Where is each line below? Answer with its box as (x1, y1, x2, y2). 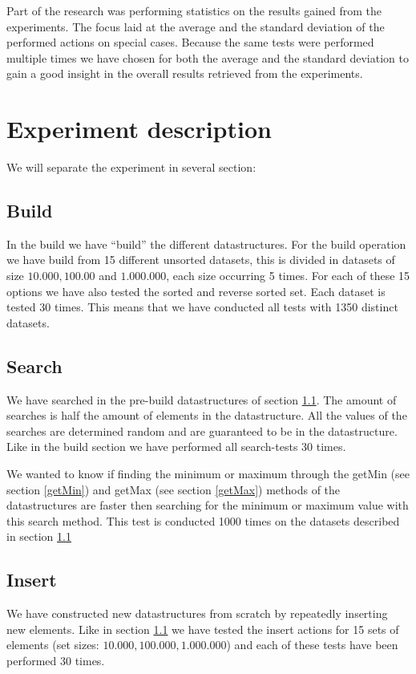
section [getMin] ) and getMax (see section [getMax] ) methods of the (6, 481, 341, 497)
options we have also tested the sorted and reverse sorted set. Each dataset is (6, 282, 386, 299)
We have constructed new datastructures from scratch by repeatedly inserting (6, 605, 388, 622)
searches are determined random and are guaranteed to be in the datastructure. (6, 422, 398, 439)
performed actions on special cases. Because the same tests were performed (6, 34, 374, 51)
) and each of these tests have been (226, 636, 398, 653)
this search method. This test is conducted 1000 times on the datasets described (6, 512, 400, 529)
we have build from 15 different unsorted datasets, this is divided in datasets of (6, 251, 395, 268)
